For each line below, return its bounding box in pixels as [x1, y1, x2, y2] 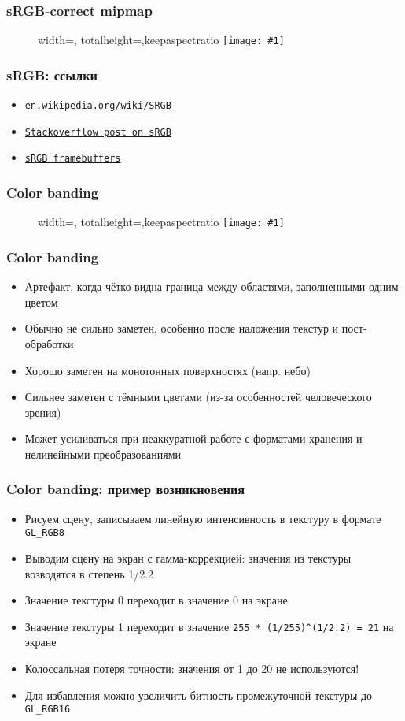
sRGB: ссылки [6, 65, 98, 84]
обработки [24, 335, 74, 351]
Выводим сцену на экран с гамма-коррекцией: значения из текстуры [24, 549, 352, 566]
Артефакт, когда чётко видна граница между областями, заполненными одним [24, 278, 399, 295]
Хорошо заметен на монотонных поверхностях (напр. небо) [24, 362, 311, 378]
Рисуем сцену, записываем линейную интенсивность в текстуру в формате [24, 510, 381, 526]
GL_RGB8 [24, 527, 64, 539]
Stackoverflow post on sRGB [24, 126, 171, 138]
